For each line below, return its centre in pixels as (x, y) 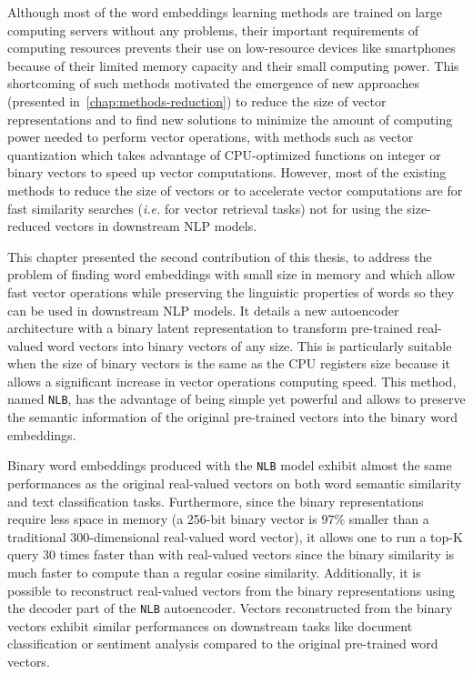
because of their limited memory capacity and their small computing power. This (233, 65)
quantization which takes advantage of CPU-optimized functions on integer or (224, 154)
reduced (29, 226)
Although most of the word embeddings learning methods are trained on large (225, 12)
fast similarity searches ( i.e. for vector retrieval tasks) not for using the (205, 208)
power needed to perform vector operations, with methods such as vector (211, 137)
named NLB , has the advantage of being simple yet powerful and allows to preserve (236, 399)
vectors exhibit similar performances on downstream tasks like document (210, 625)
